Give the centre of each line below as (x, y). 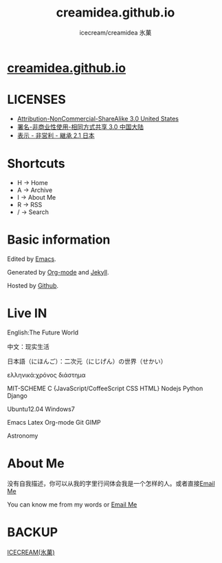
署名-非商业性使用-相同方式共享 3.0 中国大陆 (80, 127)
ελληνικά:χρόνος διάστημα (46, 375)
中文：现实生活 (28, 346)
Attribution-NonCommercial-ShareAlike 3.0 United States (98, 118)
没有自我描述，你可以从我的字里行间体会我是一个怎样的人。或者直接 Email (111, 483)
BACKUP (33, 532)
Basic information (59, 240)
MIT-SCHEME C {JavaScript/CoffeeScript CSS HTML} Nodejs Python (105, 388)
